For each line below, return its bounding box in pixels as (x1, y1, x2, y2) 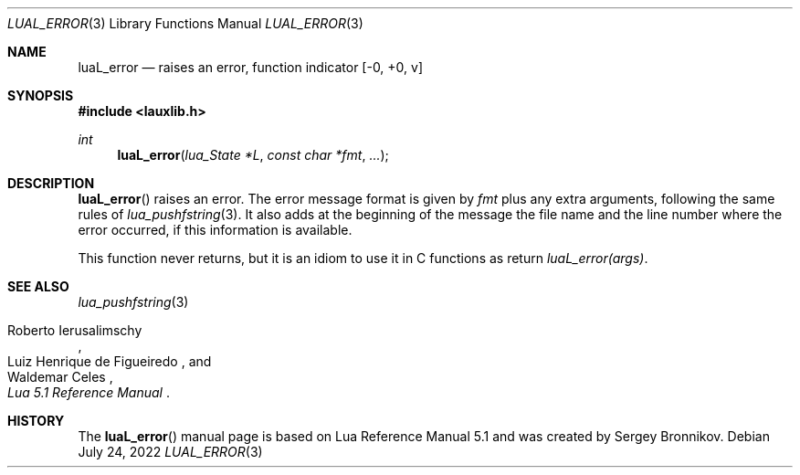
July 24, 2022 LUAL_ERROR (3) (78, 444, 263, 459)
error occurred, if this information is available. (78, 222, 353, 237)
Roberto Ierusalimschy (7, 322, 142, 338)
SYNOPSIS (7, 88, 74, 103)
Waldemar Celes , (7, 369, 113, 385)
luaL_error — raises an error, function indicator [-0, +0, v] (78, 59, 424, 75)
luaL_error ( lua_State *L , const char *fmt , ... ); (117, 147, 389, 163)
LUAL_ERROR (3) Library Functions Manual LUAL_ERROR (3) (7, 16, 363, 31)
